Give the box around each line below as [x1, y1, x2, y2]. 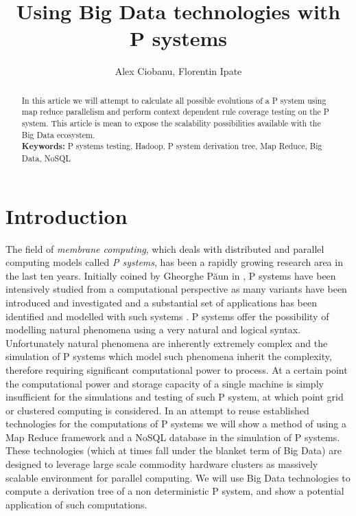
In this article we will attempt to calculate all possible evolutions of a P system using [21, 94, 327, 106]
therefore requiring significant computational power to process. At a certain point [5, 362, 348, 377]
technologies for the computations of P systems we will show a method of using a [5, 416, 346, 431]
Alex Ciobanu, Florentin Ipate [115, 64, 242, 78]
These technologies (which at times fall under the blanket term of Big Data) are [5, 443, 342, 458]
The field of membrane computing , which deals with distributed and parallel [5, 241, 324, 256]
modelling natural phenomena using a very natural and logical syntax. [5, 322, 301, 337]
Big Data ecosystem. [21, 128, 95, 140]
